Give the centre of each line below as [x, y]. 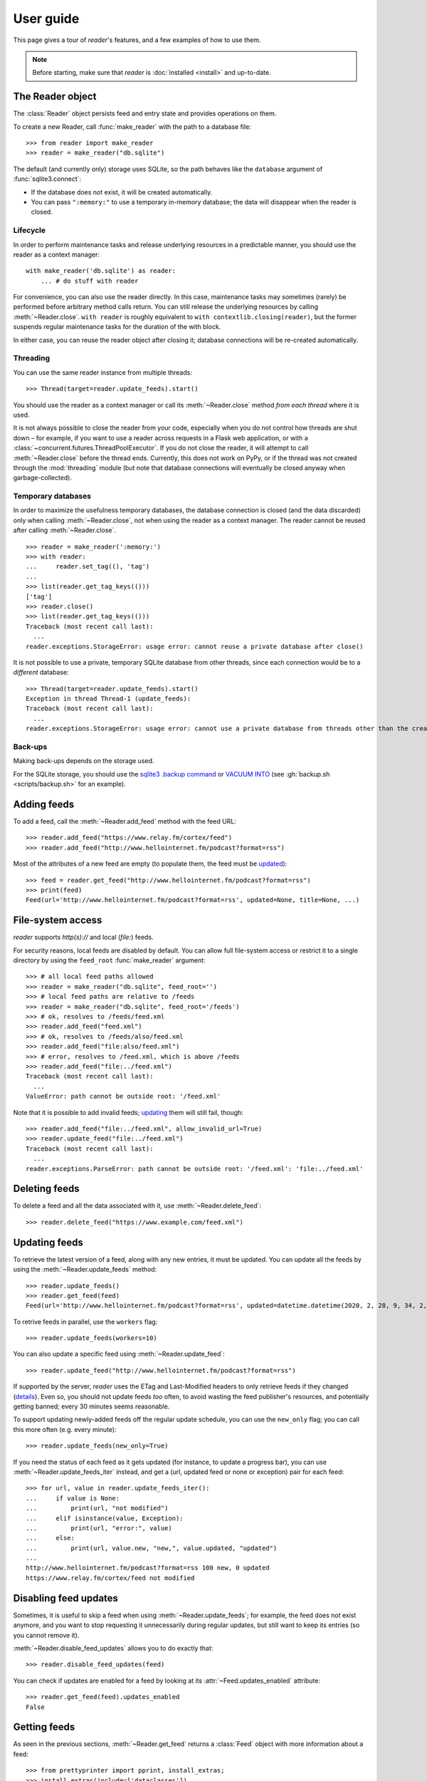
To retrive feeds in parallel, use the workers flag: [85, 1322]
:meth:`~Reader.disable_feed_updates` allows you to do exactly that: [113, 1648]
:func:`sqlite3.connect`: [47, 179]
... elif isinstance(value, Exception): [105, 1518]
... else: [50, 1538]
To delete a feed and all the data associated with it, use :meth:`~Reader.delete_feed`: [137, 1206]
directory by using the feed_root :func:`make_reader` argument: [109, 960]
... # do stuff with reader [89, 281]
